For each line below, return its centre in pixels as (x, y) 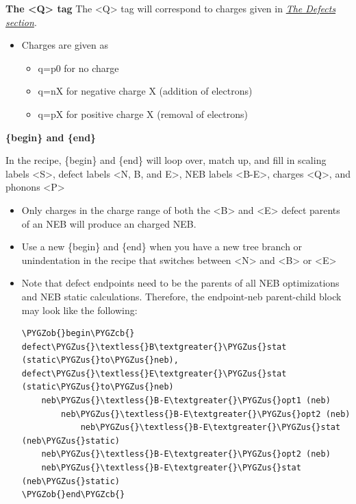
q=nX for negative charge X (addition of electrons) (145, 91)
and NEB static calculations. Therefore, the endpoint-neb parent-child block (181, 296)
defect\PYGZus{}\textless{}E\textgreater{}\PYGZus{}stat (154, 373)
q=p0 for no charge (78, 68)
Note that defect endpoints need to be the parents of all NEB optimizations (180, 283)
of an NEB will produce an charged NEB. (109, 223)
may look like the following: (79, 310)
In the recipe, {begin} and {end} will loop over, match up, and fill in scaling (166, 160)
